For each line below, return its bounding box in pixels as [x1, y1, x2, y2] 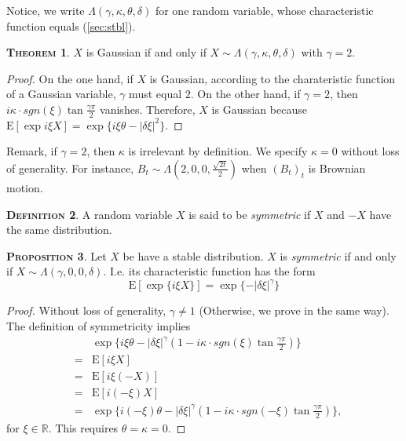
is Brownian [308, 159, 366, 176]
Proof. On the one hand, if [6, 70, 134, 86]
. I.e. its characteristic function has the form [103, 263, 316, 279]
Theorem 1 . [6, 44, 70, 60]
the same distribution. [6, 221, 112, 238]
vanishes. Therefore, [100, 100, 196, 117]
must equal [129, 86, 182, 102]
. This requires [48, 419, 119, 436]
